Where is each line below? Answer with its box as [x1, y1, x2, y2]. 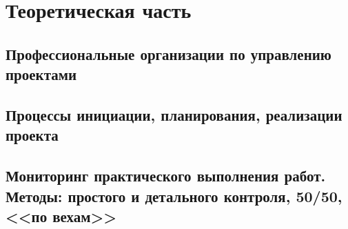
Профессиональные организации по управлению [6, 43, 331, 64]
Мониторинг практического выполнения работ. [6, 165, 326, 186]
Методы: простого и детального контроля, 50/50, [6, 185, 342, 206]
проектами [6, 63, 77, 85]
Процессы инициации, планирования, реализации [6, 103, 342, 125]
